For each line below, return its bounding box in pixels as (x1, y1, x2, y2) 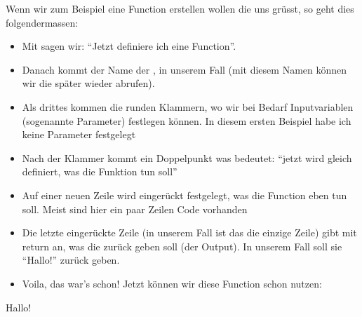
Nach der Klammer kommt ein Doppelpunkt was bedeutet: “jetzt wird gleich (22, 150, 352, 165)
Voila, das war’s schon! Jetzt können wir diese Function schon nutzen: (22, 276, 322, 290)
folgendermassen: (6, 15, 79, 29)
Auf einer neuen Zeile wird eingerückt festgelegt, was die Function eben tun (22, 187, 347, 202)
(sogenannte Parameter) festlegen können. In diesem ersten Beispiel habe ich (22, 113, 351, 128)
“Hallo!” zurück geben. (22, 252, 120, 267)
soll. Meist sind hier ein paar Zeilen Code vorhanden (22, 201, 248, 216)
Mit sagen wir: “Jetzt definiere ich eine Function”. (22, 39, 236, 53)
